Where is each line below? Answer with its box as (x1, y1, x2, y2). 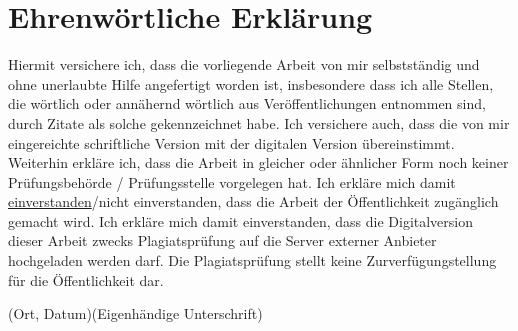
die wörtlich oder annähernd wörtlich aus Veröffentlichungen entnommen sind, (8, 93, 486, 114)
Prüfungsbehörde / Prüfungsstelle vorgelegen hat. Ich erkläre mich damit (8, 171, 456, 192)
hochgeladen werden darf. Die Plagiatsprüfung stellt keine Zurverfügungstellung (8, 250, 497, 271)
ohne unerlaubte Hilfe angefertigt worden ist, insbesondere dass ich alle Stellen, (8, 73, 494, 94)
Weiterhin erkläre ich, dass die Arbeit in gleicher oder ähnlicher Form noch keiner (8, 152, 509, 173)
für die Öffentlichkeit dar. (8, 269, 164, 290)
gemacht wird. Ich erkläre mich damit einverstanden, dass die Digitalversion (8, 210, 474, 231)
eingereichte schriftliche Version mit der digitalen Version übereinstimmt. (8, 132, 455, 153)
